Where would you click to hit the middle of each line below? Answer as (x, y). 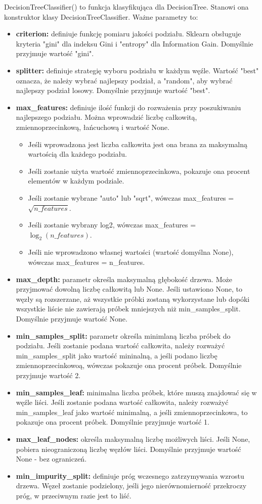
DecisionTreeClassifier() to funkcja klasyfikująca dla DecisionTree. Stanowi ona (126, 7)
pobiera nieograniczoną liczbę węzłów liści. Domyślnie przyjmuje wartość (128, 449)
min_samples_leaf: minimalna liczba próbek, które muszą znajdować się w (136, 392)
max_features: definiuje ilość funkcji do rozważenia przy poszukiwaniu (128, 107)
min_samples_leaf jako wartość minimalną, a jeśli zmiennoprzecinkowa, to (132, 412)
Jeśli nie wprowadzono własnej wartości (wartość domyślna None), (131, 252)
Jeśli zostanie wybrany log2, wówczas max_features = (112, 225)
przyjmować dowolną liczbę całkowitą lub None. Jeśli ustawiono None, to (129, 289)
